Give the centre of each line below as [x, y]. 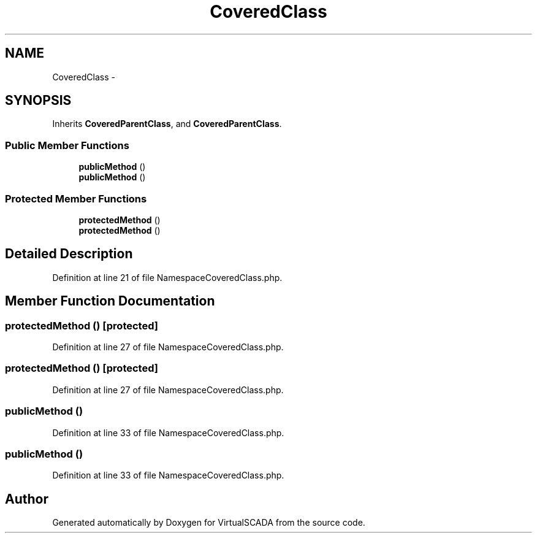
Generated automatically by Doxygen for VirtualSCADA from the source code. [209, 523]
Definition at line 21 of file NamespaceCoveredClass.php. [167, 277]
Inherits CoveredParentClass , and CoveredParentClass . [167, 124]
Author [27, 499]
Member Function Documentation [110, 301]
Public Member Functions [67, 145]
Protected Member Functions [76, 198]
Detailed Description [69, 254]
